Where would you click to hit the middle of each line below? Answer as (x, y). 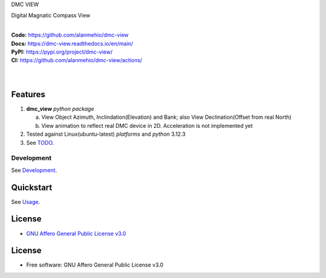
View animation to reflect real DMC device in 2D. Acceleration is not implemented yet (147, 125)
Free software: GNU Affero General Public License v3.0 (95, 265)
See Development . (34, 170)
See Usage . (26, 201)
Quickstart (32, 187)
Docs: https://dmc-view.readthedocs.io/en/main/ (72, 43)
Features (28, 94)
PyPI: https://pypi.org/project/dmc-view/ (62, 52)
